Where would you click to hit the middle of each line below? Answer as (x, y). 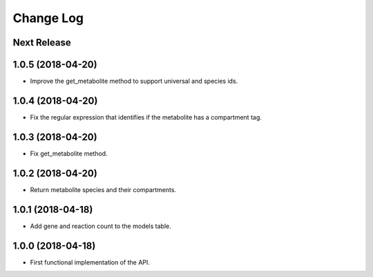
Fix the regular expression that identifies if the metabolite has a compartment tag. (146, 117)
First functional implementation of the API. (90, 262)
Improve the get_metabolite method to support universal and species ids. (134, 81)
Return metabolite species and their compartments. (103, 189)
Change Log (48, 18)
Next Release (42, 42)
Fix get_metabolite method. (69, 153)
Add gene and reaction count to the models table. (101, 226)
